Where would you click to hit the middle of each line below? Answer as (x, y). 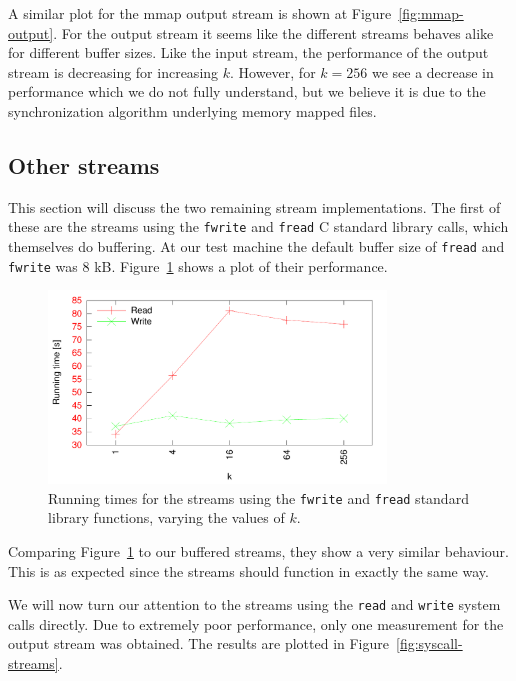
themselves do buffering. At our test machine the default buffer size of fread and (256, 246)
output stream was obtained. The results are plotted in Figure (198, 643)
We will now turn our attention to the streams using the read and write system (254, 604)
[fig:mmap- (431, 13)
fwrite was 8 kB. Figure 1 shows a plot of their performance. (198, 265)
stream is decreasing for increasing (113, 71)
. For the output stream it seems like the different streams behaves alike (273, 32)
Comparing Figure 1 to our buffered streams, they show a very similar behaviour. (258, 550)
